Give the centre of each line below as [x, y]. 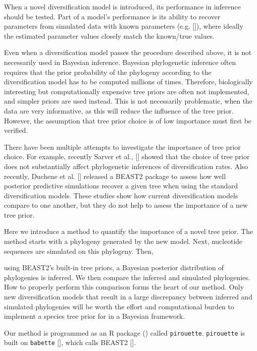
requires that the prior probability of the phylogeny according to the [108, 72]
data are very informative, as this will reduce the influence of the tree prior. [119, 110]
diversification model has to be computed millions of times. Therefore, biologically [128, 82]
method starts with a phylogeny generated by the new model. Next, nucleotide [123, 241]
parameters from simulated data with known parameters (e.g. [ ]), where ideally [124, 26]
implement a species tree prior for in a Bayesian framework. [95, 316]
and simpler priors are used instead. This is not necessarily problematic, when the [128, 101]
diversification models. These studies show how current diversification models [121, 195]
